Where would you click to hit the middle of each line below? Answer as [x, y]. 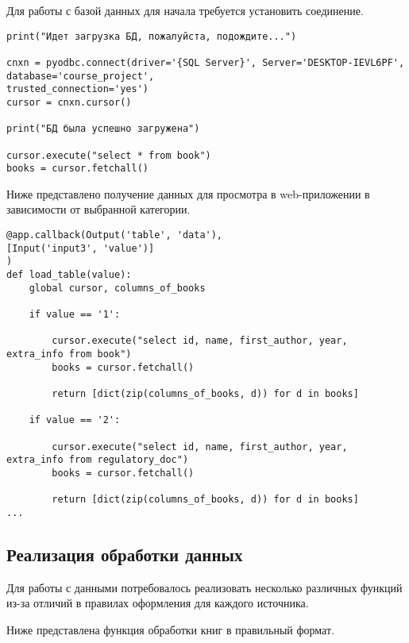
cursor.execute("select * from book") [109, 155]
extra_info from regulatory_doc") [98, 460]
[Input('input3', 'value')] [81, 248]
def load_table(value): [69, 274]
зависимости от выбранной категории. [98, 209]
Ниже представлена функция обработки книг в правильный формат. [170, 629]
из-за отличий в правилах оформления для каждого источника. [158, 603]
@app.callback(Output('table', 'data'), [115, 235]
